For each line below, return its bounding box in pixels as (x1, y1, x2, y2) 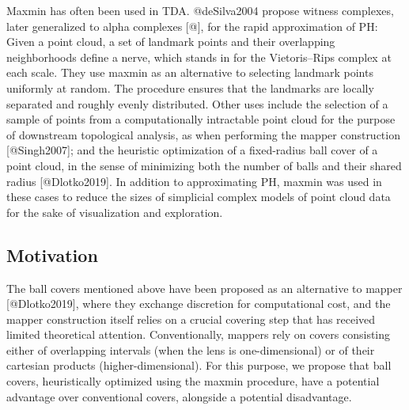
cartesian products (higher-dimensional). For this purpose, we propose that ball (6, 357, 392, 374)
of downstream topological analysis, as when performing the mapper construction (6, 126, 400, 142)
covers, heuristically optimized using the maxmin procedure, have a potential (6, 373, 380, 389)
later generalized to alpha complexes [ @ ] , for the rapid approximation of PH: (6, 17, 378, 34)
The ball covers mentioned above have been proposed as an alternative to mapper (6, 279, 403, 296)
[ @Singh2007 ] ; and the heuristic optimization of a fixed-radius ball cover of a (6, 142, 378, 158)
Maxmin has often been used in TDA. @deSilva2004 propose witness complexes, (6, 2, 394, 18)
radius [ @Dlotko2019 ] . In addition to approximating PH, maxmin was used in (6, 173, 382, 189)
